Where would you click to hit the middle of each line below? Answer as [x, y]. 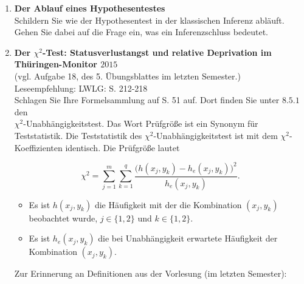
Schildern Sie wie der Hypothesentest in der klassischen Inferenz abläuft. [149, 20]
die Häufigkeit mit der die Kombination [168, 204]
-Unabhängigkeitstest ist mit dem [216, 135]
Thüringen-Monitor [56, 64]
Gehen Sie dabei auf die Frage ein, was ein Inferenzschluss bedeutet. [141, 32]
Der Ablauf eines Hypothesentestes [90, 8]
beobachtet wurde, [63, 218]
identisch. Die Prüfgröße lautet [123, 147]
